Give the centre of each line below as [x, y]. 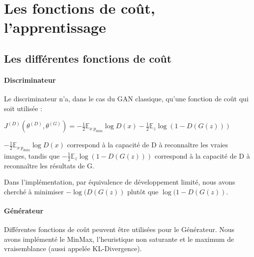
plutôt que [143, 191]
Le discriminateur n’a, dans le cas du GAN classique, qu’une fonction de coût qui [126, 99]
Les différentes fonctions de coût [88, 58]
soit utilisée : [23, 108]
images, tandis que [32, 155]
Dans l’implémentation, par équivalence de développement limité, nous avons [120, 182]
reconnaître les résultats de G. [49, 165]
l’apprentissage [55, 27]
